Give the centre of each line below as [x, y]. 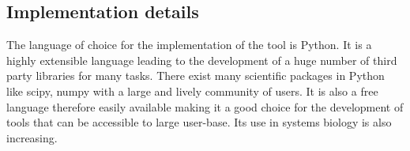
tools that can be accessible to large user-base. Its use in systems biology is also [199, 122]
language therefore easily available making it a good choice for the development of [205, 106]
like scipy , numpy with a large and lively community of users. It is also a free [192, 91]
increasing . [32, 137]
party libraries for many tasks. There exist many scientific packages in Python [196, 75]
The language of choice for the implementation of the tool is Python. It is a [189, 45]
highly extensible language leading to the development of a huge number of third [202, 60]
